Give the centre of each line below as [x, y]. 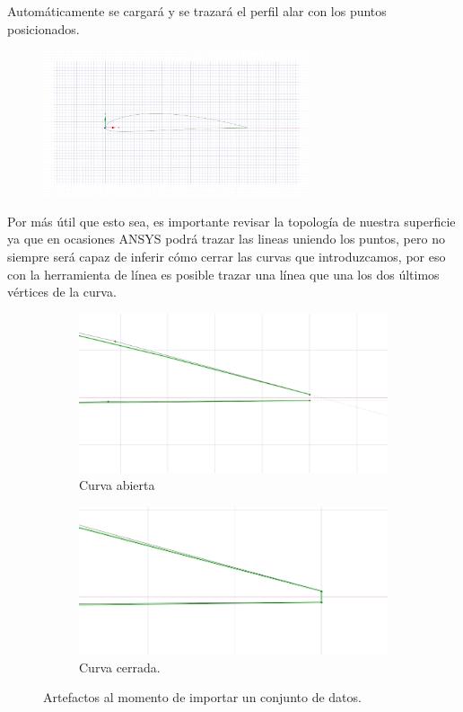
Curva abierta [117, 485]
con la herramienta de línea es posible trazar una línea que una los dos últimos [223, 274]
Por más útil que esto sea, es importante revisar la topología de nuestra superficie [231, 221]
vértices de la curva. [62, 292]
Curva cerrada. [120, 667]
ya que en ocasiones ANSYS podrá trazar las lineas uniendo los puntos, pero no [226, 239]
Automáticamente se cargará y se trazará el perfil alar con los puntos [197, 11]
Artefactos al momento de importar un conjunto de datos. [202, 697]
